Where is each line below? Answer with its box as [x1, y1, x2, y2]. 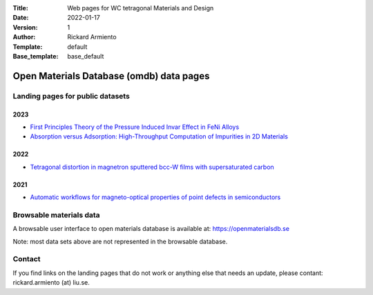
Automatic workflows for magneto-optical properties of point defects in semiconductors [30, 193, 281, 201]
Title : [12, 4, 29, 12]
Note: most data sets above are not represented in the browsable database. [12, 237, 228, 245]
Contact [12, 254, 41, 264]
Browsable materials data [12, 210, 100, 220]
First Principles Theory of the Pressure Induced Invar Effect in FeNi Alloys [30, 123, 240, 131]
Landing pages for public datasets [12, 91, 131, 101]
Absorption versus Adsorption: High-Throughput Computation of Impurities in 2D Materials [30, 132, 288, 141]
